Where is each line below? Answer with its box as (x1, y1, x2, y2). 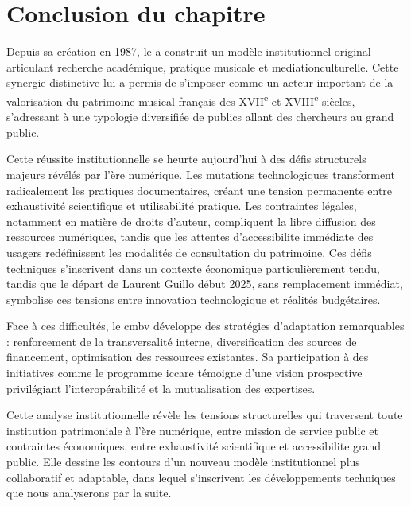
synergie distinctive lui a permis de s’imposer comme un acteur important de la (6, 74, 394, 91)
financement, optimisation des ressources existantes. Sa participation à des (6, 348, 369, 365)
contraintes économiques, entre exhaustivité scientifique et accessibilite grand (6, 438, 382, 454)
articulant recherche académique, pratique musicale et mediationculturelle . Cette (6, 58, 399, 75)
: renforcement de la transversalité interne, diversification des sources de (6, 333, 357, 349)
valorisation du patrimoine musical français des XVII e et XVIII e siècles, (6, 90, 355, 109)
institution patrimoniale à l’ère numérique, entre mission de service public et (6, 422, 378, 438)
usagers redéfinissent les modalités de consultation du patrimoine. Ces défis (6, 243, 372, 260)
